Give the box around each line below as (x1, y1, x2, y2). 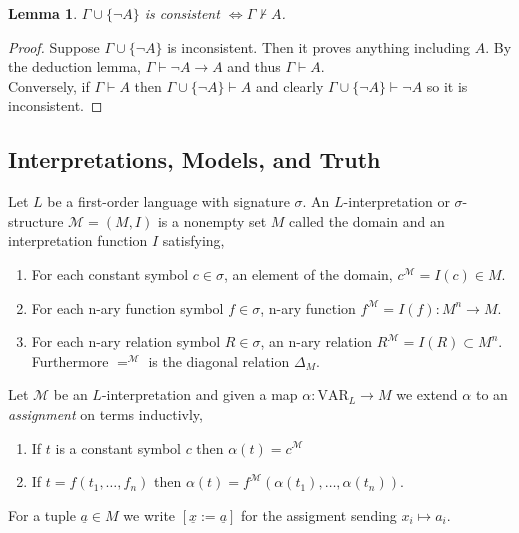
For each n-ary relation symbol (31, 331, 221, 352)
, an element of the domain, (223, 263, 393, 284)
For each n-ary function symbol (31, 297, 224, 318)
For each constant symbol (31, 263, 189, 284)
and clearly (255, 75, 324, 96)
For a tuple (8, 504, 76, 525)
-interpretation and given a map (101, 384, 298, 405)
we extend (396, 384, 458, 405)
